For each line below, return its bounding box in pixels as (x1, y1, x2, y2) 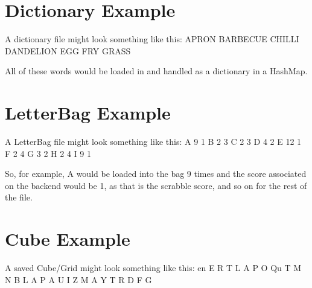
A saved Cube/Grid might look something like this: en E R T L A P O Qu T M (5, 261, 302, 274)
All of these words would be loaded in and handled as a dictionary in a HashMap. (5, 65, 308, 77)
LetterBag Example (5, 100, 171, 125)
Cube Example (5, 226, 130, 251)
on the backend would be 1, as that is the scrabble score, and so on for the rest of (5, 179, 307, 191)
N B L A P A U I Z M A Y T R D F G (5, 273, 152, 286)
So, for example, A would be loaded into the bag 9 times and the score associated (5, 167, 307, 180)
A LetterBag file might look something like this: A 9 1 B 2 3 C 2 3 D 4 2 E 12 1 (5, 135, 302, 148)
